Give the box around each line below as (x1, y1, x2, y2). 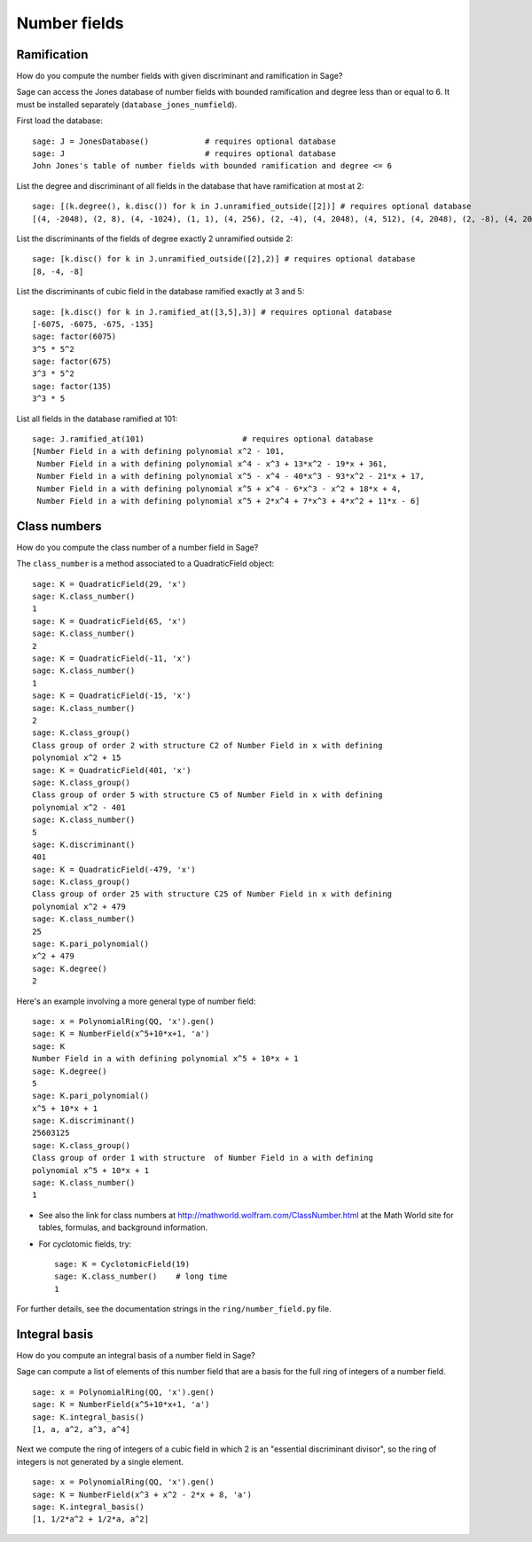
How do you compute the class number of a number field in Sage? (16, 542, 259, 552)
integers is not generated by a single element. (16, 1456, 184, 1467)
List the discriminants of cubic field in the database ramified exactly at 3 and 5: (16, 286, 305, 297)
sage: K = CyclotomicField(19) (54, 1259, 191, 1269)
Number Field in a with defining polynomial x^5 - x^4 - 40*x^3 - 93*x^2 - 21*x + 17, (36, 471, 426, 481)
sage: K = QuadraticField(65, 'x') (32, 616, 187, 626)
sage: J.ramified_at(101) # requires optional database (32, 434, 374, 444)
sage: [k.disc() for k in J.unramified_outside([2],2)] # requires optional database (32, 254, 416, 264)
